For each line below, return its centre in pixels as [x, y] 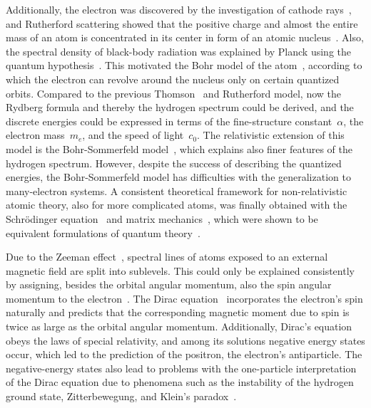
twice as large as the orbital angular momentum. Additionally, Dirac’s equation [179, 326]
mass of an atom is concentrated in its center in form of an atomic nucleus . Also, [185, 37]
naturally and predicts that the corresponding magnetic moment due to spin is [178, 312]
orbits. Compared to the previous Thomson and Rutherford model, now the [174, 93]
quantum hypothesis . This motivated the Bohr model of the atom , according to [184, 65]
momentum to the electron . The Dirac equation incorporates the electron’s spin [184, 298]
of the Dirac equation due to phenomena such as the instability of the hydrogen [180, 382]
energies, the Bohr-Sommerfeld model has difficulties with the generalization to [178, 177]
